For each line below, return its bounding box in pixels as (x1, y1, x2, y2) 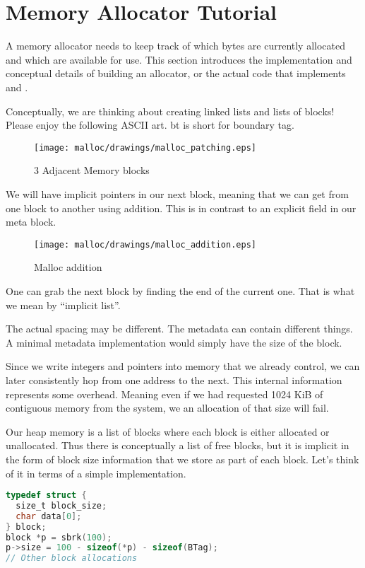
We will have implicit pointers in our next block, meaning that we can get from (6, 186, 349, 201)
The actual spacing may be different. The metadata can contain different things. (6, 321, 353, 336)
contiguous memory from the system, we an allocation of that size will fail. (6, 400, 329, 415)
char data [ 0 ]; (16, 511, 82, 521)
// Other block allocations (6, 553, 138, 564)
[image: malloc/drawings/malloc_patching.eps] (34, 142, 256, 153)
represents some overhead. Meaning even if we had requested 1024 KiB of (6, 386, 323, 401)
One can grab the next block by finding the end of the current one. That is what (6, 283, 355, 298)
